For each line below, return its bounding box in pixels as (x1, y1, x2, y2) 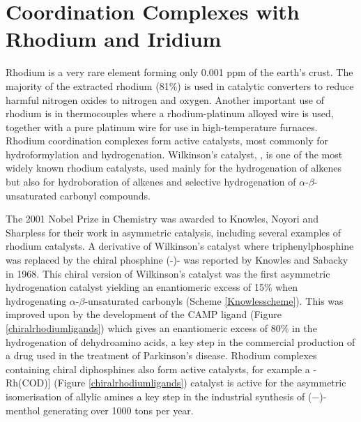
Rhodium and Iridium (6, 24, 222, 53)
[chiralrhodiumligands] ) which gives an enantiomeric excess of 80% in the (6, 321, 317, 335)
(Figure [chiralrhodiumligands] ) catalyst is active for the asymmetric (54, 375, 346, 390)
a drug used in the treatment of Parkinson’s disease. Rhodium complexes (6, 348, 317, 363)
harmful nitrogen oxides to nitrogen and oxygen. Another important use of (6, 92, 324, 107)
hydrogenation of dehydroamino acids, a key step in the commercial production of (6, 334, 355, 349)
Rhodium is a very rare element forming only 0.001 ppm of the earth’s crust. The (6, 65, 353, 80)
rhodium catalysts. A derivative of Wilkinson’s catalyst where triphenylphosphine (6, 239, 354, 253)
